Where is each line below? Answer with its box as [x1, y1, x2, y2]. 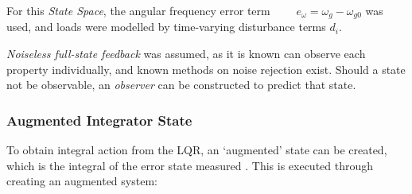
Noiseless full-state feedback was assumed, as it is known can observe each [6, 45, 366, 62]
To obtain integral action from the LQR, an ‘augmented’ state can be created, [6, 142, 387, 158]
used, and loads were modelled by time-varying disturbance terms [6, 18, 326, 35]
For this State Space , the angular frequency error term [6, 2, 270, 18]
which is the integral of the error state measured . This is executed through [6, 157, 374, 173]
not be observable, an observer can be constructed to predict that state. [6, 76, 356, 93]
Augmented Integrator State [6, 110, 192, 130]
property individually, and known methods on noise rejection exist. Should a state [6, 60, 406, 77]
